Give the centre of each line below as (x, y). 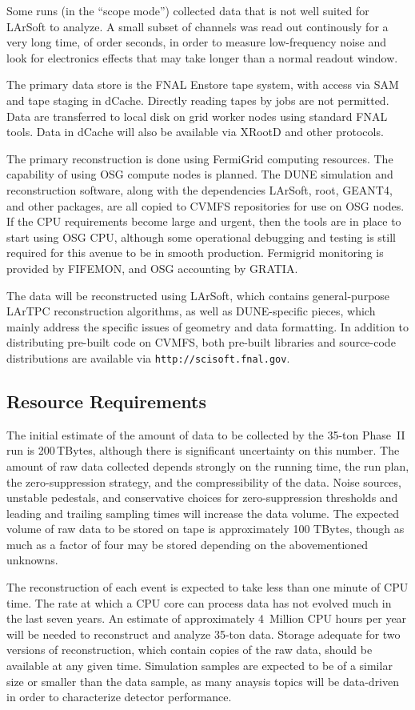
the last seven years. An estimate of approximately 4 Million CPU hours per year (207, 618)
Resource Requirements (106, 401)
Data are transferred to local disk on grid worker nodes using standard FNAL (197, 116)
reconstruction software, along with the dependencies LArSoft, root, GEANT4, (200, 189)
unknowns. (32, 560)
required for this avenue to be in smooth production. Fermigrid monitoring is (195, 253)
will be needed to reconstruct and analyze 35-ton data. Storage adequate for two (204, 634)
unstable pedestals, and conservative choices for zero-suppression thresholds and (202, 497)
